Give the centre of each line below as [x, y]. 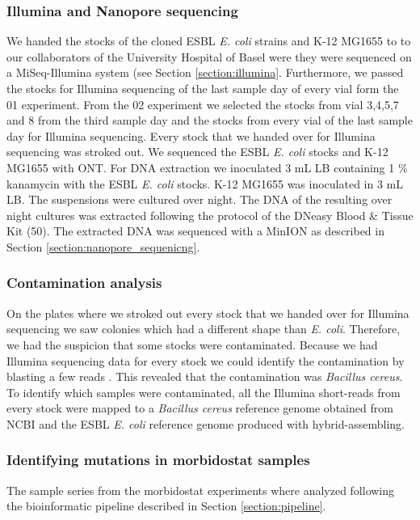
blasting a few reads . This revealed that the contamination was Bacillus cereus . [205, 376]
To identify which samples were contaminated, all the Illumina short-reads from [204, 392]
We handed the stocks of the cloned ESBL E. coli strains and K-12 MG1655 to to [209, 41]
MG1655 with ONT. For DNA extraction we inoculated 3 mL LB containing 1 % [207, 167]
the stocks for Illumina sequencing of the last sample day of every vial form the [203, 88]
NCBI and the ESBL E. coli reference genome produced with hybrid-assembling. [206, 423]
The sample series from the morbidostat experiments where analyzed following [201, 490]
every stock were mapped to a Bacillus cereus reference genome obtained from [200, 408]
